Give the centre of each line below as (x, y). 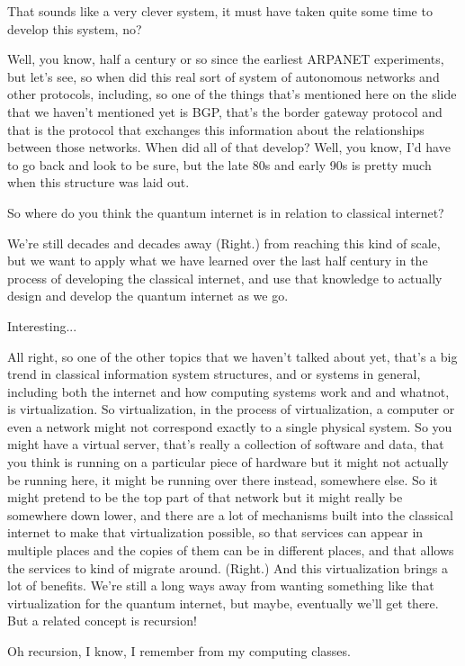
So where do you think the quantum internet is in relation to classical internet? (226, 212)
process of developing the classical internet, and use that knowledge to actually (225, 278)
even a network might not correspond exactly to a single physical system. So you (230, 426)
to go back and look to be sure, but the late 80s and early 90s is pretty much (219, 164)
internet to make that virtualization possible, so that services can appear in (215, 532)
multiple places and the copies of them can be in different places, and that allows (231, 550)
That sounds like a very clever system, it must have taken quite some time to (220, 11)
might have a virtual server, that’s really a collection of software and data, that (226, 444)
